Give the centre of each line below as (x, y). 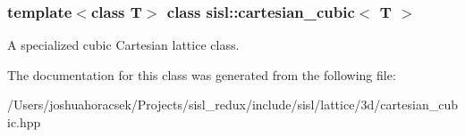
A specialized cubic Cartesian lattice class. (123, 45)
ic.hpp (24, 122)
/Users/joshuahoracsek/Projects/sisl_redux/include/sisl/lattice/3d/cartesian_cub (233, 105)
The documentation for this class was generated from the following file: (202, 74)
